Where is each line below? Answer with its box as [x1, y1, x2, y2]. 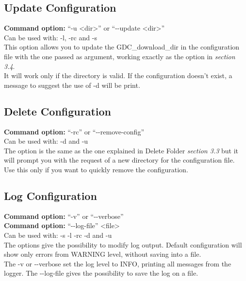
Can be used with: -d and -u [4, 136, 88, 146]
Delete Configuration [4, 103, 111, 118]
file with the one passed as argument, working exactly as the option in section [4, 51, 235, 61]
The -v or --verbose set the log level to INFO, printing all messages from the [4, 258, 231, 268]
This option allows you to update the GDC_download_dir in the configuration [4, 42, 240, 52]
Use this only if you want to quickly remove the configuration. [4, 164, 188, 174]
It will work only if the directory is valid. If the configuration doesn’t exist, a [4, 70, 232, 81]
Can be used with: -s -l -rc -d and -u [4, 230, 112, 240]
